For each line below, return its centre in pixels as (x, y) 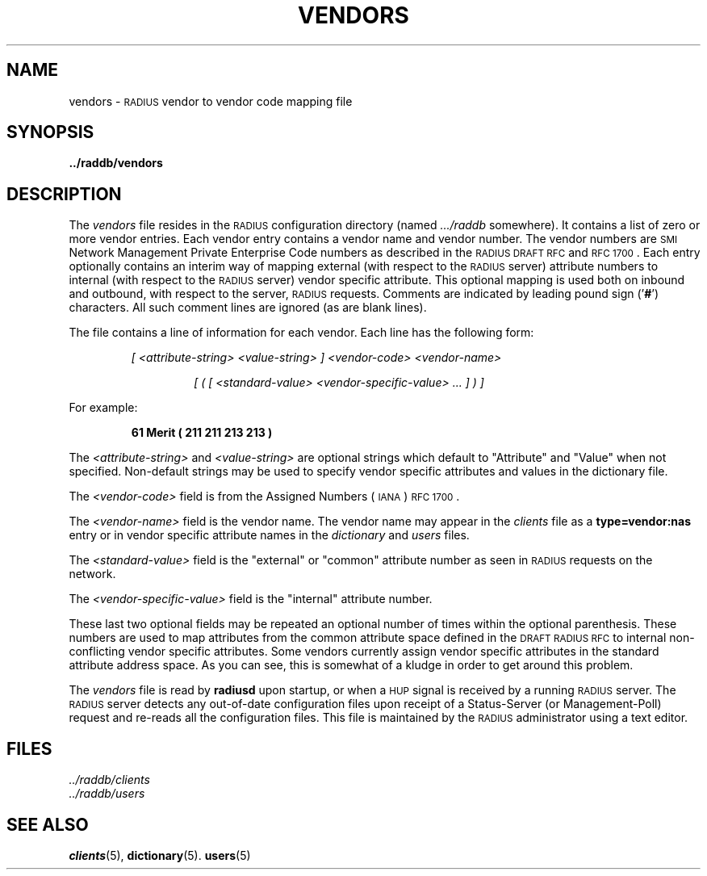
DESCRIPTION (64, 194)
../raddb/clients (109, 780)
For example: (103, 408)
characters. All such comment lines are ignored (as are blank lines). (248, 308)
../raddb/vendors (116, 163)
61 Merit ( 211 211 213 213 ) (202, 433)
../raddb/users (107, 794)
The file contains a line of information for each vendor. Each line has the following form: (301, 333)
